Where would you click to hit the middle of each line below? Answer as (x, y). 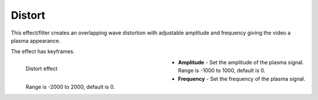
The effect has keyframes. (43, 51)
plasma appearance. (36, 40)
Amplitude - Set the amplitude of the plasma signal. (241, 62)
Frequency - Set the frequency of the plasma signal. (242, 78)
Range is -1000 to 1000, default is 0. (222, 71)
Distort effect (42, 68)
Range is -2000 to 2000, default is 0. (70, 87)
